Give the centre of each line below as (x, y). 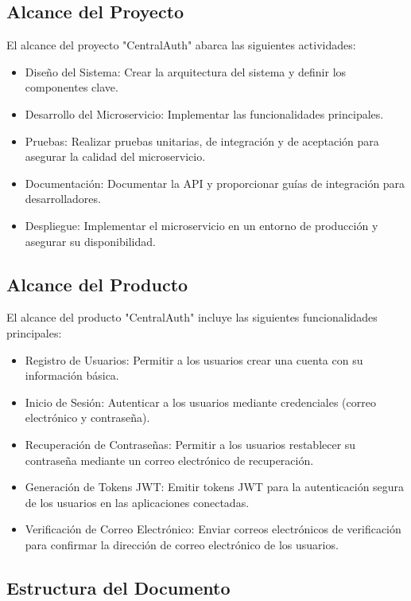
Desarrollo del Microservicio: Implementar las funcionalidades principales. (204, 113)
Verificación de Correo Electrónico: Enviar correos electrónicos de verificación (213, 529)
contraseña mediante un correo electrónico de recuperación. (169, 460)
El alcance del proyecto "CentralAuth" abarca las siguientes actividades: (181, 45)
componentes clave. (72, 87)
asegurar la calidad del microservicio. (115, 156)
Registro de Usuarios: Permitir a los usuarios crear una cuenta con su (194, 359)
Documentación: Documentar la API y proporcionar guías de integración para (215, 183)
